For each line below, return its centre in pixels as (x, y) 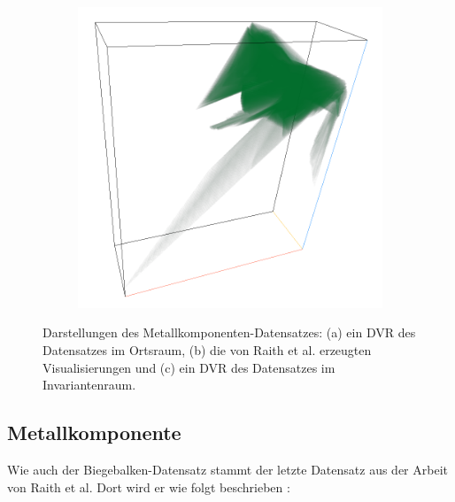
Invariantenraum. (89, 385)
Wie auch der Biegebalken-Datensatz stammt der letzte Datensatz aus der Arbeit (227, 469)
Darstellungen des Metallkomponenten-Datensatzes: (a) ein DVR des (229, 332)
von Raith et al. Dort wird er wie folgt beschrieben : (149, 487)
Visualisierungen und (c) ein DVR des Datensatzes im (189, 367)
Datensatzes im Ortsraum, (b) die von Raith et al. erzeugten (207, 349)
